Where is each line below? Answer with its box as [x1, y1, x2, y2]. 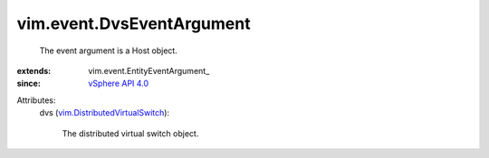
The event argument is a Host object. [39, 45, 178, 56]
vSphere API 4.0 [88, 78, 149, 89]
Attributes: [16, 95, 56, 106]
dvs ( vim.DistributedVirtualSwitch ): [39, 107, 170, 118]
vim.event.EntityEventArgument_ [88, 65, 210, 76]
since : [16, 78, 41, 89]
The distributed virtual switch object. [62, 127, 199, 139]
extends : [16, 65, 52, 76]
